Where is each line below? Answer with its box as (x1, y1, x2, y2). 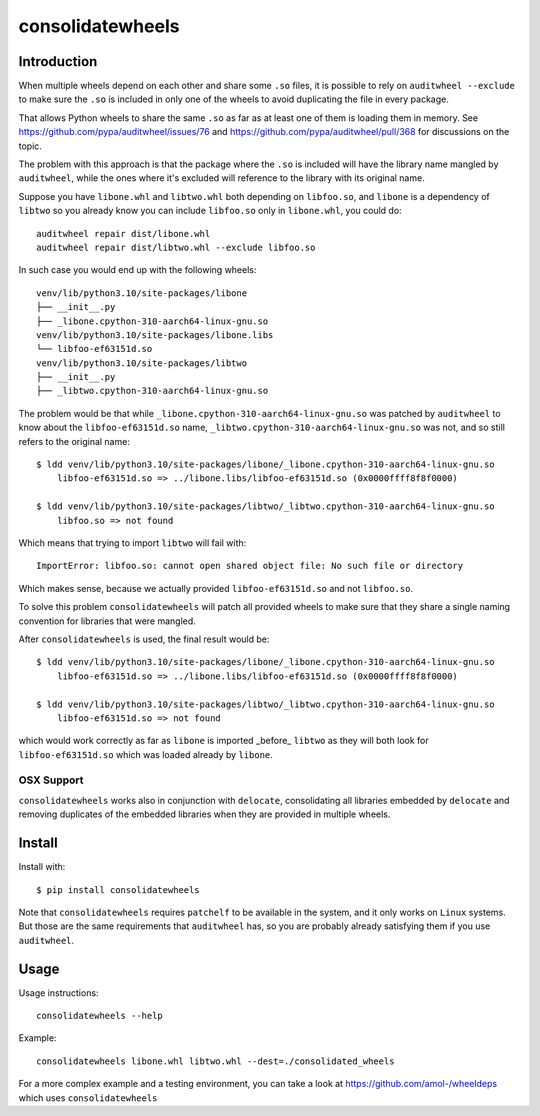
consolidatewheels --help (36, 1010, 164, 1021)
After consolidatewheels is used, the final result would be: (18, 633, 270, 645)
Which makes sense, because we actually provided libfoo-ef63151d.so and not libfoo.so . (18, 582, 414, 594)
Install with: (18, 861, 66, 873)
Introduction (18, 53, 98, 70)
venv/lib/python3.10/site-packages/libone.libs (36, 329, 274, 340)
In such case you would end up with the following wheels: (18, 264, 257, 276)
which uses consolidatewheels (18, 1091, 158, 1104)
